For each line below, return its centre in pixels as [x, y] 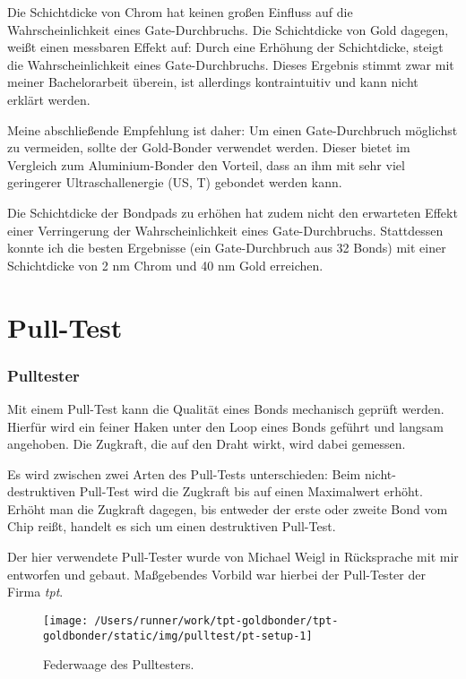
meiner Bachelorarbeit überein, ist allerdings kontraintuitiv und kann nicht [213, 82]
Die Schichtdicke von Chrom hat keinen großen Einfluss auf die [180, 12]
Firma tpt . [35, 592]
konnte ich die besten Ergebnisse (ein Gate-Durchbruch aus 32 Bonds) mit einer [227, 248]
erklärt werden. [49, 99]
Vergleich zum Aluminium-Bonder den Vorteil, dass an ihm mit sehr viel [206, 164]
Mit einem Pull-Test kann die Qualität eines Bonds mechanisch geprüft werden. [226, 408]
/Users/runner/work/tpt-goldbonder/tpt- [216, 620]
